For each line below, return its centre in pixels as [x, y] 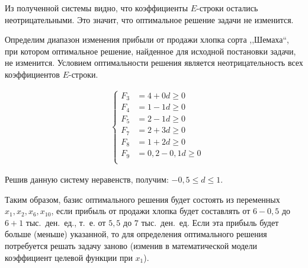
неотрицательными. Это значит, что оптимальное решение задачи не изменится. [149, 19]
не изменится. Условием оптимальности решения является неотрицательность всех [154, 63]
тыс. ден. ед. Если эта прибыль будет [210, 222]
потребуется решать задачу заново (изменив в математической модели [131, 245]
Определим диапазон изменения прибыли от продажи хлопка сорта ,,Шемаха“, [147, 39]
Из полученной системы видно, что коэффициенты [97, 8]
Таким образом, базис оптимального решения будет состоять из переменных [142, 199]
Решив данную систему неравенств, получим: [87, 179]
